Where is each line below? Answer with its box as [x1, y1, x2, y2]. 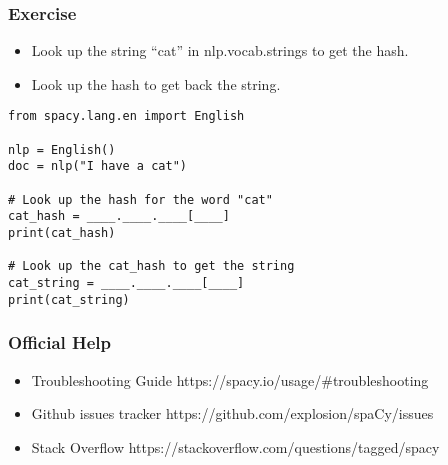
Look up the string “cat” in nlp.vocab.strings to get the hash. [31, 40, 409, 61]
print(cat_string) [8, 292, 130, 307]
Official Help [8, 330, 112, 355]
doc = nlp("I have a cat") [8, 159, 187, 174]
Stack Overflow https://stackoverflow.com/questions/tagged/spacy [31, 436, 440, 457]
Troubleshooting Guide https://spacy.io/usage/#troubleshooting [31, 369, 429, 390]
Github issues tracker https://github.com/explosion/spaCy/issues [31, 403, 434, 424]
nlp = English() [8, 142, 116, 157]
